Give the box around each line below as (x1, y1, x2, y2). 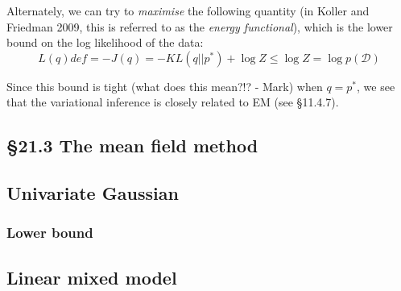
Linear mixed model (6, 264, 177, 289)
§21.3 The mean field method (6, 133, 258, 158)
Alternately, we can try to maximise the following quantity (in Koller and (6, 2, 370, 19)
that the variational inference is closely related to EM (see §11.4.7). (6, 94, 339, 110)
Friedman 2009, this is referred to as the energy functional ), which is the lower (6, 18, 393, 35)
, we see (357, 77, 395, 94)
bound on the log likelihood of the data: (6, 34, 204, 51)
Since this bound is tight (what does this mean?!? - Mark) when (6, 77, 323, 94)
